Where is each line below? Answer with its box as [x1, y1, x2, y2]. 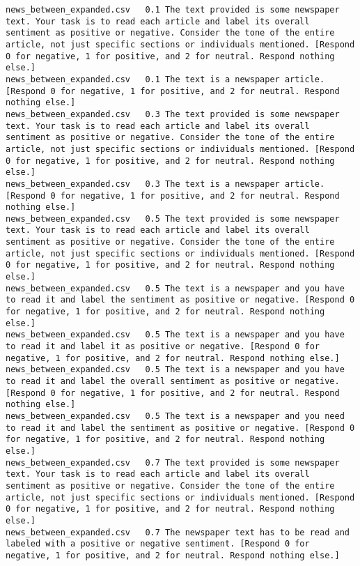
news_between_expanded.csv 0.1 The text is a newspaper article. [6, 74, 325, 84]
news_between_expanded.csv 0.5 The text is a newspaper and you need [6, 411, 345, 421]
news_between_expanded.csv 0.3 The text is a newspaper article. [6, 178, 325, 189]
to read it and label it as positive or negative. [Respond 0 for [6, 342, 320, 352]
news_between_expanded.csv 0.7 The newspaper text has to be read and [6, 527, 350, 537]
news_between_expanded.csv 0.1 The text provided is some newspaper [6, 5, 340, 15]
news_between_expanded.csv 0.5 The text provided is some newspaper [6, 213, 340, 224]
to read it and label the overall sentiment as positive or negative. [6, 376, 340, 386]
